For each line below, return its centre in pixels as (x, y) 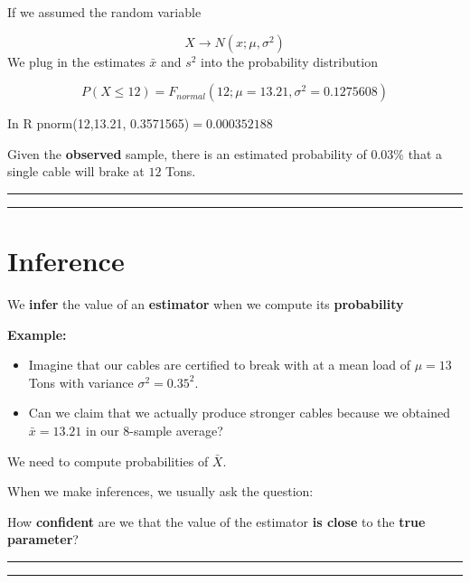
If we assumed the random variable (104, 12)
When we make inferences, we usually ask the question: (160, 491)
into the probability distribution (289, 61)
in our (103, 431)
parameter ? (43, 539)
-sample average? (176, 431)
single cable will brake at (76, 171)
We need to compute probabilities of (108, 461)
